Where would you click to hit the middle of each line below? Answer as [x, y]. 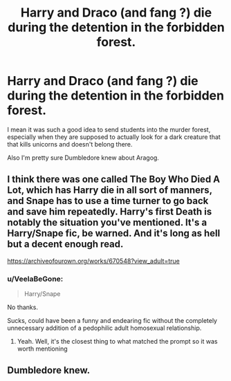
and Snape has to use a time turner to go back [108, 201]
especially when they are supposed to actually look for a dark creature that [114, 137]
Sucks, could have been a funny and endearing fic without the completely [112, 321]
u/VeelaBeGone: [35, 279]
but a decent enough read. [65, 244]
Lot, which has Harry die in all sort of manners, [110, 191]
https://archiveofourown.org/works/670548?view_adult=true [93, 261]
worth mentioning [42, 349]
